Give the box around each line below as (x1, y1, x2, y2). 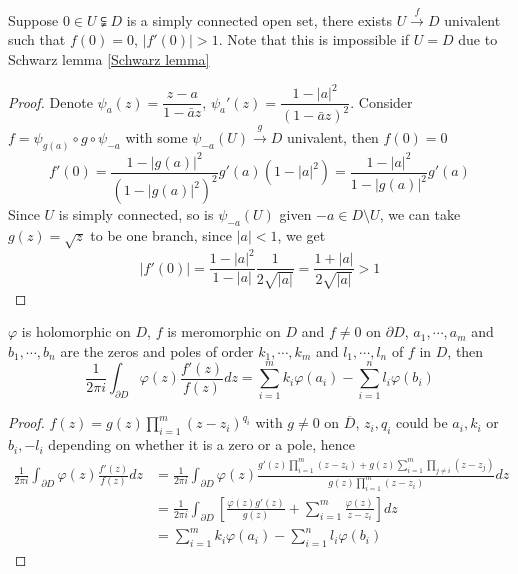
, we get (277, 224, 326, 245)
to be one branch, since (90, 224, 232, 245)
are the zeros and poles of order (60, 340, 254, 361)
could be (395, 412, 448, 433)
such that (8, 29, 66, 50)
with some (125, 127, 188, 148)
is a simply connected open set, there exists (126, 9, 392, 30)
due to (458, 29, 498, 50)
